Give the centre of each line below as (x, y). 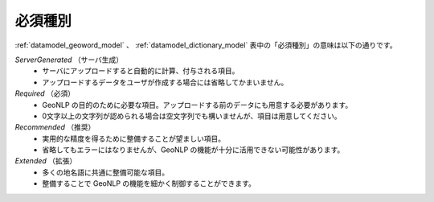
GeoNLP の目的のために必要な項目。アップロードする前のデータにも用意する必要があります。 (197, 105)
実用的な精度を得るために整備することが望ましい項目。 (133, 138)
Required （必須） (45, 93)
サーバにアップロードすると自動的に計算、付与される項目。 (141, 71)
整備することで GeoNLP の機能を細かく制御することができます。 (149, 183)
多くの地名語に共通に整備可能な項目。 (105, 172)
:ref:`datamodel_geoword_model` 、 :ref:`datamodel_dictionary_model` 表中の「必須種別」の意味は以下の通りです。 (206, 45)
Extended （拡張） (46, 161)
